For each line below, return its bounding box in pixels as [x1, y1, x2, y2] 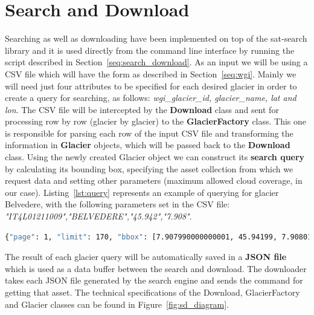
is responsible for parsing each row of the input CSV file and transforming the [5, 126, 293, 139]
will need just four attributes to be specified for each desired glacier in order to [5, 79, 297, 92]
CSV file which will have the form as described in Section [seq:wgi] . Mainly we [5, 67, 296, 80]
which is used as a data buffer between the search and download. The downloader [5, 262, 307, 274]
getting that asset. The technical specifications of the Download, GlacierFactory [5, 286, 300, 298]
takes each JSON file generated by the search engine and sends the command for [5, 274, 303, 287]
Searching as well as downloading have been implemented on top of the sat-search [5, 32, 307, 45]
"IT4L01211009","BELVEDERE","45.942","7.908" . [5, 210, 192, 222]
